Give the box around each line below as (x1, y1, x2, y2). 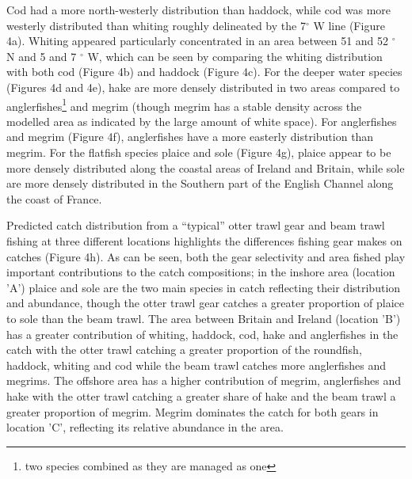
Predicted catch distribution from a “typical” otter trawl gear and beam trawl (6, 217, 385, 234)
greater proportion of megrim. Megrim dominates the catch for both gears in (6, 403, 379, 420)
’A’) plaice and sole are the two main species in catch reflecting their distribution (6, 279, 401, 295)
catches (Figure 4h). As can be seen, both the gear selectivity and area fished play (6, 248, 406, 264)
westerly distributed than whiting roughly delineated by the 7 (6, 17, 306, 33)
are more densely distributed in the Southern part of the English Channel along (6, 175, 394, 192)
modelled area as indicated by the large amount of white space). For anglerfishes (6, 112, 397, 129)
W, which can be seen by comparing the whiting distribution (87, 48, 383, 64)
